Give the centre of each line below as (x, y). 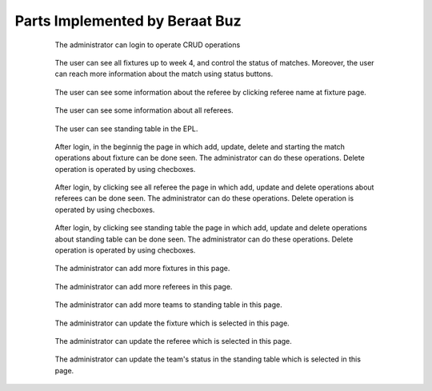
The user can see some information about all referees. (144, 110)
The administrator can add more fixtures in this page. (142, 269)
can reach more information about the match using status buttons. (164, 74)
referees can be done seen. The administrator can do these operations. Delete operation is (204, 198)
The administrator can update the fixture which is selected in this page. (172, 323)
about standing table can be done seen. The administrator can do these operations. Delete (204, 239)
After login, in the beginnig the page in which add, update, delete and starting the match (200, 146)
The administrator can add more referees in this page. (144, 286)
